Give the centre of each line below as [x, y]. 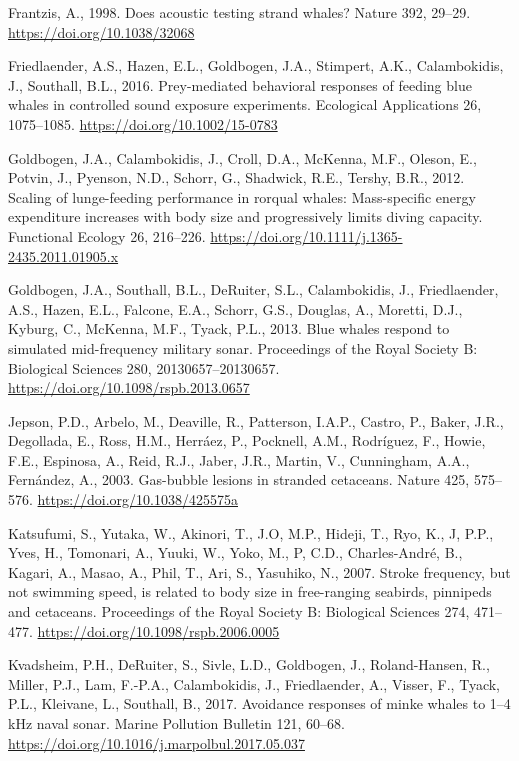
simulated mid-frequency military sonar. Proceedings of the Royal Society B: [243, 347]
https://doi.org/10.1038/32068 [101, 31]
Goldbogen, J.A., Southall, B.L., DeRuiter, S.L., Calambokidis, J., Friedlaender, [253, 289]
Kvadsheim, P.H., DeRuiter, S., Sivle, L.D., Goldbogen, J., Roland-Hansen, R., [249, 664]
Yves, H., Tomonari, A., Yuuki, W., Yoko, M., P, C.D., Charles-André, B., [235, 552]
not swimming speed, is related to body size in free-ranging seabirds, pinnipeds [250, 591]
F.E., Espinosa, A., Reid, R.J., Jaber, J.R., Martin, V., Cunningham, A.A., [239, 459]
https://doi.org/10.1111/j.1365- [306, 235]
